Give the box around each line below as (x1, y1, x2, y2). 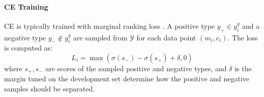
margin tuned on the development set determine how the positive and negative (4, 73, 250, 84)
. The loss (227, 32, 258, 42)
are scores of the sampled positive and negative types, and (45, 63, 227, 73)
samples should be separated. (4, 83, 95, 94)
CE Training (4, 1, 48, 12)
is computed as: (4, 42, 53, 53)
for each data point (136, 32, 196, 42)
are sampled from (73, 32, 128, 42)
